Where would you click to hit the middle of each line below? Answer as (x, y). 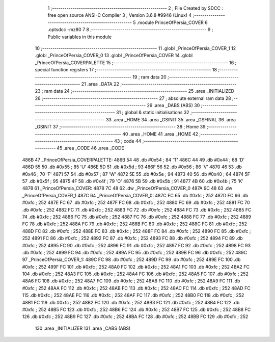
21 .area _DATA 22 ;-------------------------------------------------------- (159, 84)
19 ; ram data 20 (149, 77)
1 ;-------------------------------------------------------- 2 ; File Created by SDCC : (135, 8)
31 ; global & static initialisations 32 (153, 113)
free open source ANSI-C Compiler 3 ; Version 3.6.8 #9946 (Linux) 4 (120, 15)
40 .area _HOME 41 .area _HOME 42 (160, 134)
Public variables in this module (80, 37)
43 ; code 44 (128, 141)
